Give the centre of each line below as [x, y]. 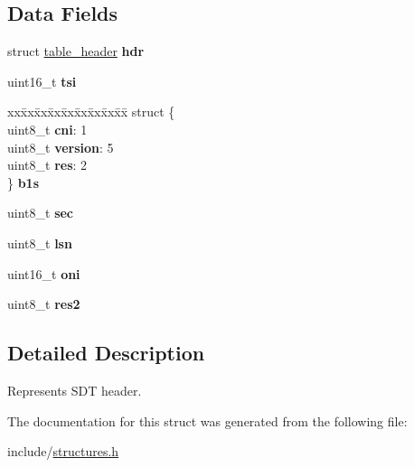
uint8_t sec [41, 213]
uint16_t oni [44, 273]
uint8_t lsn [40, 243]
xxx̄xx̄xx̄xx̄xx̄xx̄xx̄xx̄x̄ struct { [91, 112]
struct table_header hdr [76, 51]
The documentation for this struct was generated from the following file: [207, 420]
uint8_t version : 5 [61, 147]
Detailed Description [106, 353]
